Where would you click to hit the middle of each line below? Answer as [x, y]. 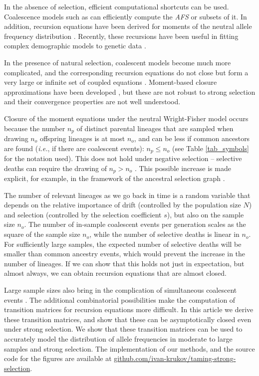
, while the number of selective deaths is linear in [164, 234]
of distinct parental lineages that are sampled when [155, 128]
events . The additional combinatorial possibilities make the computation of [120, 299]
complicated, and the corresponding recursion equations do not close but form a [126, 72]
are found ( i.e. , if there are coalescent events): [74, 148]
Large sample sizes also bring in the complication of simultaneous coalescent [121, 290]
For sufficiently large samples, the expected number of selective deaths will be [123, 244]
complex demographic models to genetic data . [75, 46]
